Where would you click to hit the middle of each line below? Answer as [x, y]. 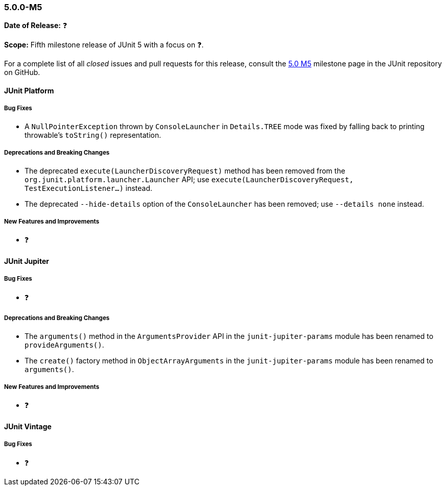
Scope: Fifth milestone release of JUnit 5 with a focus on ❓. [104, 45]
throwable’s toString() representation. [93, 135]
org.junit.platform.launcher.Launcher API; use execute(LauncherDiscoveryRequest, [189, 179]
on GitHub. [22, 72]
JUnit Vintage [28, 426]
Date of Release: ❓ [36, 26]
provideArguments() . [64, 345]
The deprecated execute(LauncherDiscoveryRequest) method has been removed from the [185, 170]
